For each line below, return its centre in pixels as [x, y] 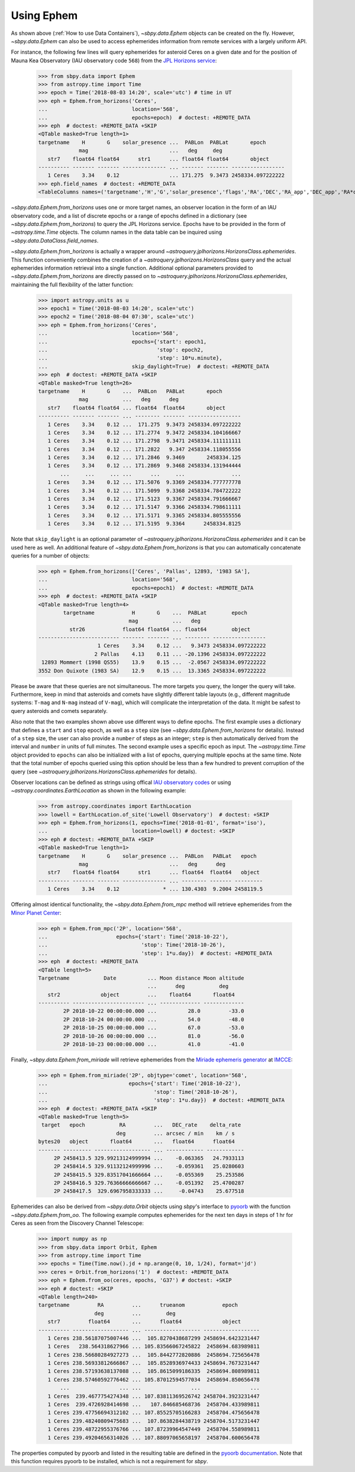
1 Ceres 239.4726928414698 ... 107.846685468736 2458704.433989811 [154, 1405]
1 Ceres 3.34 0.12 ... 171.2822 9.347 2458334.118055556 [144, 449]
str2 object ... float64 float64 [141, 995]
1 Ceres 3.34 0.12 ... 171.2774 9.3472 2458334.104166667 [144, 432]
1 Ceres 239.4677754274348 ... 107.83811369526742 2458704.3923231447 [154, 1396]
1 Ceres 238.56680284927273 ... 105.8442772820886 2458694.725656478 [154, 1355]
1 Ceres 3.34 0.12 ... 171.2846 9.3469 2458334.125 [144, 458]
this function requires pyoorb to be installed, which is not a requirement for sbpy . [109, 1461]
